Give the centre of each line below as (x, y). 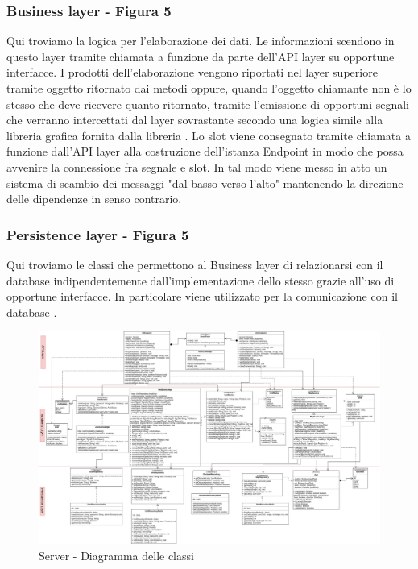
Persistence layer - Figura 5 (98, 234)
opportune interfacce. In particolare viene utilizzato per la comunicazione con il (202, 296)
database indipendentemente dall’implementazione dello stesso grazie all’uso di (201, 280)
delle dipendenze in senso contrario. (94, 199)
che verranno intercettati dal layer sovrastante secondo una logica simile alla (195, 120)
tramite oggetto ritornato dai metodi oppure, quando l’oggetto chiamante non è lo (209, 88)
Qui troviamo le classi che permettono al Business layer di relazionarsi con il (195, 264)
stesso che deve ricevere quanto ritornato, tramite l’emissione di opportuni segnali (208, 104)
